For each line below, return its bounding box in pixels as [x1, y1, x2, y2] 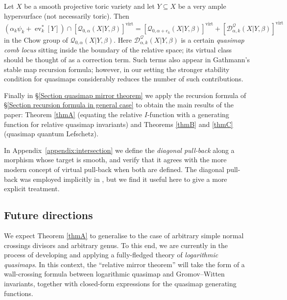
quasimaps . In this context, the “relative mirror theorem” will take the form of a [4, 259, 245, 269]
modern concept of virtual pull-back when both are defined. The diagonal [4, 164, 224, 175]
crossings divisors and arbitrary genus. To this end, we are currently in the [4, 240, 228, 250]
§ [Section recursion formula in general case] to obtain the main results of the [4, 100, 234, 110]
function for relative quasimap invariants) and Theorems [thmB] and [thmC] [4, 119, 233, 129]
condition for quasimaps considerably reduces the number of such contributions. [4, 74, 243, 84]
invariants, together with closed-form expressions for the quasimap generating [4, 278, 237, 288]
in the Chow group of [4, 34, 68, 45]
